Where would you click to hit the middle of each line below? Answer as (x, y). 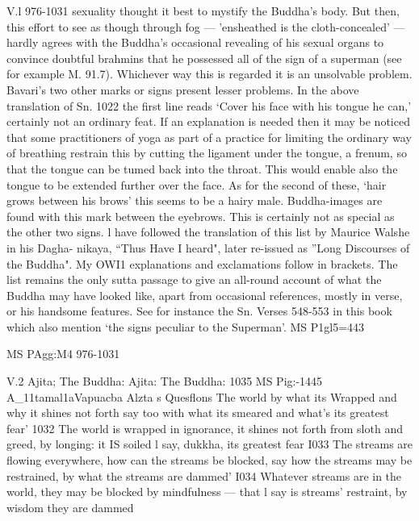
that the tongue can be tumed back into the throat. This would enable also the (202, 168)
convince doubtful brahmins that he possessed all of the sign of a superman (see (204, 58)
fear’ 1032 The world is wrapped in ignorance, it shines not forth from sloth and (205, 428)
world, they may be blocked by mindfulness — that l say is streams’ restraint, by (207, 492)
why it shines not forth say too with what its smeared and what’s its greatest (198, 413)
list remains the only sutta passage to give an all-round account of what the (194, 279)
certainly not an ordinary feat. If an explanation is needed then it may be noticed (208, 121)
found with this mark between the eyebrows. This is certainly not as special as (201, 216)
